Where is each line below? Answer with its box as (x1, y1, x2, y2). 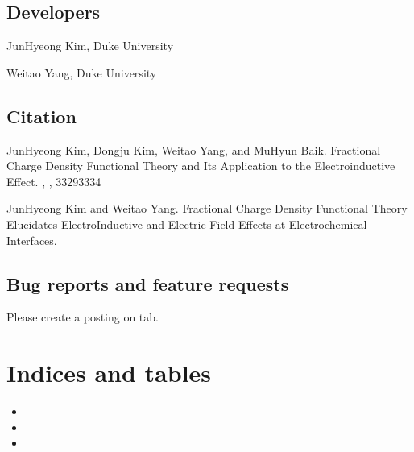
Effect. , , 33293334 (6, 172, 101, 189)
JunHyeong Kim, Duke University (6, 37, 174, 54)
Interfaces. (6, 231, 57, 248)
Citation (6, 103, 77, 128)
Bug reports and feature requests (6, 271, 289, 296)
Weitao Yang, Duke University (6, 64, 157, 81)
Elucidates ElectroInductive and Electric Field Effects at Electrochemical (6, 215, 367, 232)
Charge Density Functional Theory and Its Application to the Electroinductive (6, 157, 395, 174)
